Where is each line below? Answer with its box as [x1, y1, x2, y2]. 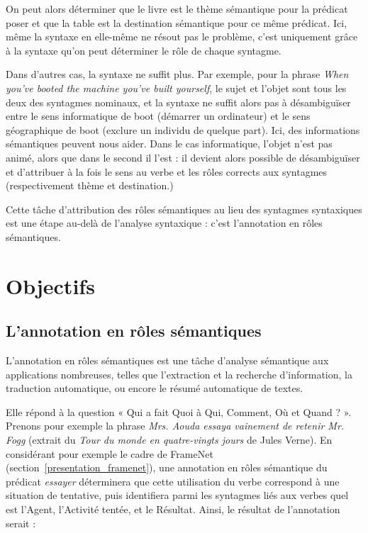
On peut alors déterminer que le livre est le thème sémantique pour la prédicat [6, 1, 348, 16]
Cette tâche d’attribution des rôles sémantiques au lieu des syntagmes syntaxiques [6, 201, 362, 216]
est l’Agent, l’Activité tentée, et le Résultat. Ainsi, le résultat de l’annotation [6, 502, 340, 517]
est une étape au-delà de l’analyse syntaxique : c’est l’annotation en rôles [6, 215, 323, 230]
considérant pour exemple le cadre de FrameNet [6, 446, 213, 461]
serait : [6, 515, 36, 530]
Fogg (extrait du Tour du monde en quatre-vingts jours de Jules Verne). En [6, 432, 333, 447]
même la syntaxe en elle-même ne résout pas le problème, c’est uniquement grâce [6, 29, 358, 44]
